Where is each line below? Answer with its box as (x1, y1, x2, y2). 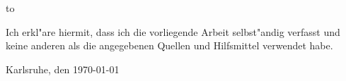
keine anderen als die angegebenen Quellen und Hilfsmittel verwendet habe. (6, 38, 333, 53)
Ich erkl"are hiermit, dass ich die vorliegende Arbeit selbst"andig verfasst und (6, 24, 340, 39)
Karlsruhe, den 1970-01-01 (6, 61, 120, 76)
